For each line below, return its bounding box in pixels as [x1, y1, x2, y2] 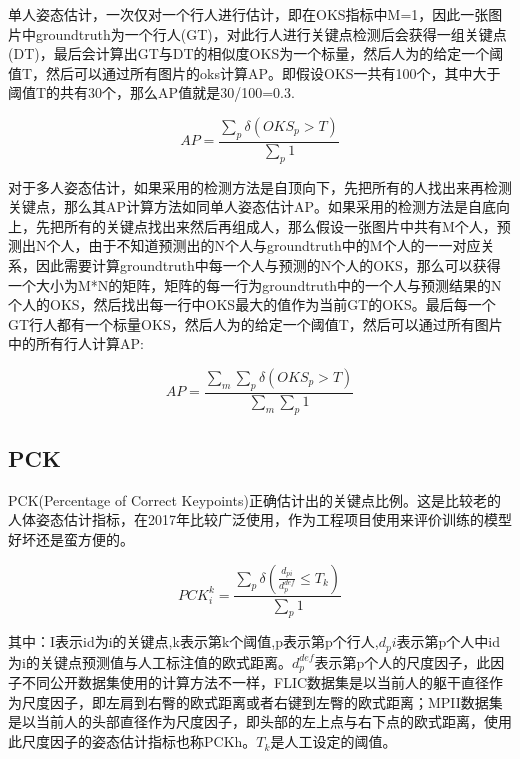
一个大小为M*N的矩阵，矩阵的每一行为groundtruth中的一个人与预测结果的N [8, 274, 502, 295]
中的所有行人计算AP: [8, 333, 144, 354]
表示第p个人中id [396, 631, 500, 652]
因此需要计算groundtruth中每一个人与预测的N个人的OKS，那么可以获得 [35, 254, 501, 275]
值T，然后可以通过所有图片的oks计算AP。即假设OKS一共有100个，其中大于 [8, 62, 501, 83]
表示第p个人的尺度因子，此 [314, 651, 491, 672]
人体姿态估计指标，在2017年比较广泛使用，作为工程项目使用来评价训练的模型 [8, 509, 512, 530]
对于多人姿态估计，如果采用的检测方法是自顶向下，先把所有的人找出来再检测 [8, 176, 512, 197]
